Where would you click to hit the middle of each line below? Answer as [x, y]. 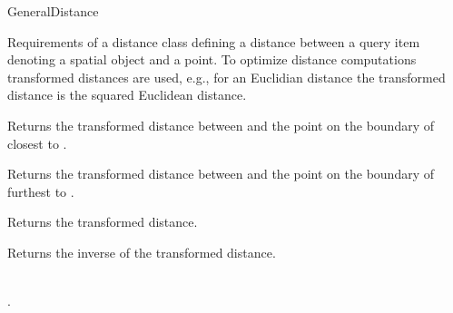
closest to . [37, 143]
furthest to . [41, 191]
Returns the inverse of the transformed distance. [142, 252]
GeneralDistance [53, 11]
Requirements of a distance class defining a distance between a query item [214, 41]
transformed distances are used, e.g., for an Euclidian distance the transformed [226, 77]
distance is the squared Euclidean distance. [127, 95]
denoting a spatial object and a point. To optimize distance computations [212, 59]
